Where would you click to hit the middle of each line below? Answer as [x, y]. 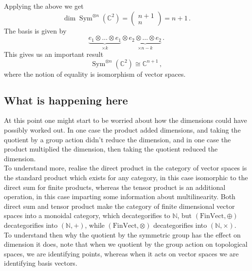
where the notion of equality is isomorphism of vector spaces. [95, 74]
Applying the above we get [44, 6]
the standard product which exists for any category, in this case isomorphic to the [126, 178]
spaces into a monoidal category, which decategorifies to [87, 215]
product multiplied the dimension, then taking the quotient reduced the [111, 149]
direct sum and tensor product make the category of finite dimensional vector [119, 206]
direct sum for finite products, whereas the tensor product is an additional [115, 187]
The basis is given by [35, 30]
